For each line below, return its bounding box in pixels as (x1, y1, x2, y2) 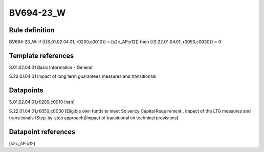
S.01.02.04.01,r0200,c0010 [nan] (9, 99, 75, 105)
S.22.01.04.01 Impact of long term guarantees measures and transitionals (9, 73, 156, 79)
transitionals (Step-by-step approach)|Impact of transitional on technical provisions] (9, 115, 178, 121)
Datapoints (9, 86, 44, 95)
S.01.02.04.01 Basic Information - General (9, 64, 93, 70)
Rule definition (9, 26, 55, 34)
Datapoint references (9, 128, 76, 136)
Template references (9, 51, 74, 60)
